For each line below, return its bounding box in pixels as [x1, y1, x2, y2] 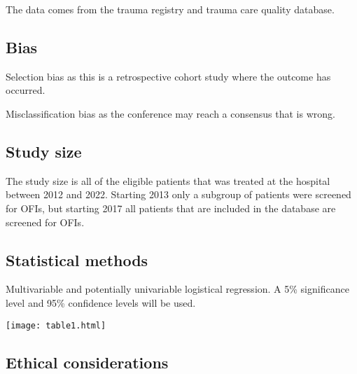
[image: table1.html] [6, 320, 106, 331]
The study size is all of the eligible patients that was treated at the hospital [6, 173, 330, 188]
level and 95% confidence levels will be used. [6, 295, 196, 310]
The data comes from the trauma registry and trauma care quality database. [6, 2, 335, 16]
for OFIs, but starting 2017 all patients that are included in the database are [6, 200, 336, 215]
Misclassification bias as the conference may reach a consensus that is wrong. [6, 106, 335, 120]
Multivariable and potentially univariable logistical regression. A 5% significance [6, 282, 349, 296]
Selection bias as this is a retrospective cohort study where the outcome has [6, 69, 331, 83]
